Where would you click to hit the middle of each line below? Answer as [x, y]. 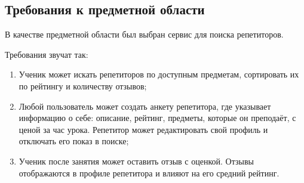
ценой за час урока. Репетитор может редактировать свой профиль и [143, 129]
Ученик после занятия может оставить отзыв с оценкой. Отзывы [136, 161]
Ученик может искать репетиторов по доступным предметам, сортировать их [159, 74]
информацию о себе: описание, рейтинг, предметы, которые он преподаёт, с [157, 118]
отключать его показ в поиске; [74, 141]
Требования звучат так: [47, 54]
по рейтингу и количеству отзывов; [83, 86]
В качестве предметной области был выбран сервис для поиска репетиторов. [144, 34]
